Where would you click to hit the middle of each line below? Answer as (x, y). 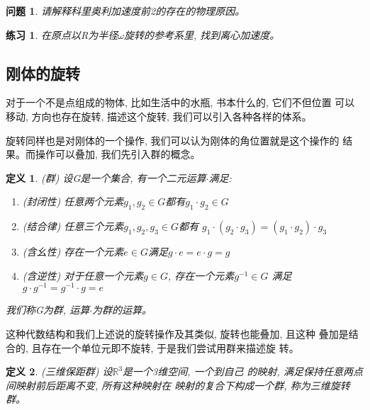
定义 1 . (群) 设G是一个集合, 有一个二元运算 (106, 177)
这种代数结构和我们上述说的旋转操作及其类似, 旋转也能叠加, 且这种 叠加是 (177, 334)
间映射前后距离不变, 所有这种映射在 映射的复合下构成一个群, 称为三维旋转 (178, 385)
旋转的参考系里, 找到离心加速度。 (202, 34)
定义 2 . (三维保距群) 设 (59, 371)
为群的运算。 (122, 310)
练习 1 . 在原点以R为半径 (62, 34)
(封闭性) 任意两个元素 (73, 201)
